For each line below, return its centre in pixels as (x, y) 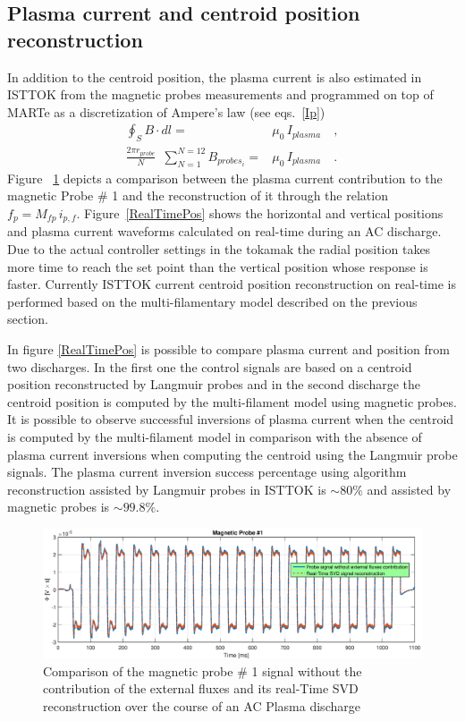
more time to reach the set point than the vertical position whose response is (218, 266)
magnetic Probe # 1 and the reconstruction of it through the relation (198, 195)
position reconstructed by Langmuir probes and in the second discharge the (214, 384)
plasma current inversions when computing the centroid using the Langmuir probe (232, 454)
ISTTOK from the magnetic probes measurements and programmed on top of (220, 94)
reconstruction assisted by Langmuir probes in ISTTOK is (167, 489)
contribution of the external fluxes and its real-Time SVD (201, 688)
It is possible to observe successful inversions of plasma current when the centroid (231, 419)
